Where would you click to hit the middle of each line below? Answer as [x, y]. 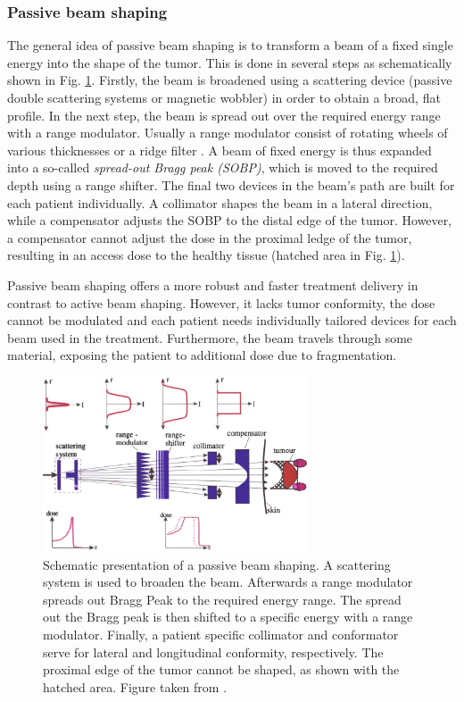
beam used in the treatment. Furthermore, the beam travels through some [210, 337]
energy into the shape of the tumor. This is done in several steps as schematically [230, 62]
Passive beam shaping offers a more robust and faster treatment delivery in [213, 284]
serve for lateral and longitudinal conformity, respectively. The [213, 652]
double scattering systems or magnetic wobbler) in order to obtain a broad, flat [224, 97]
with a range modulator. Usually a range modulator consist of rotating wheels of [228, 133]
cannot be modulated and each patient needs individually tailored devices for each [232, 320]
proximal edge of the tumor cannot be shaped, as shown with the [221, 669]
